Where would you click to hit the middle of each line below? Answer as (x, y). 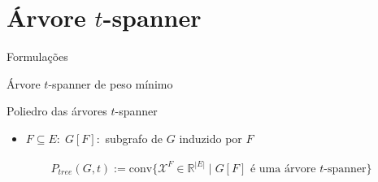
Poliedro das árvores (57, 111)
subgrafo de (134, 138)
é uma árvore (283, 169)
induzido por (211, 138)
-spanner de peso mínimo (111, 83)
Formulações (37, 56)
